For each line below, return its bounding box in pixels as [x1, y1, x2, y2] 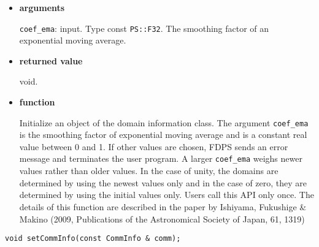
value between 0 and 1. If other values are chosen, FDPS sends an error [19, 140, 288, 153]
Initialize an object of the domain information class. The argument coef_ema [19, 116, 309, 129]
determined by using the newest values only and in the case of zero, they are [19, 176, 307, 189]
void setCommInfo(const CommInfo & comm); [5, 234, 181, 243]
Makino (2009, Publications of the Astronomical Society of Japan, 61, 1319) [19, 212, 305, 225]
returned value [19, 54, 83, 67]
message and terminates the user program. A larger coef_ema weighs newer [19, 152, 302, 165]
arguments [19, 1, 65, 13]
